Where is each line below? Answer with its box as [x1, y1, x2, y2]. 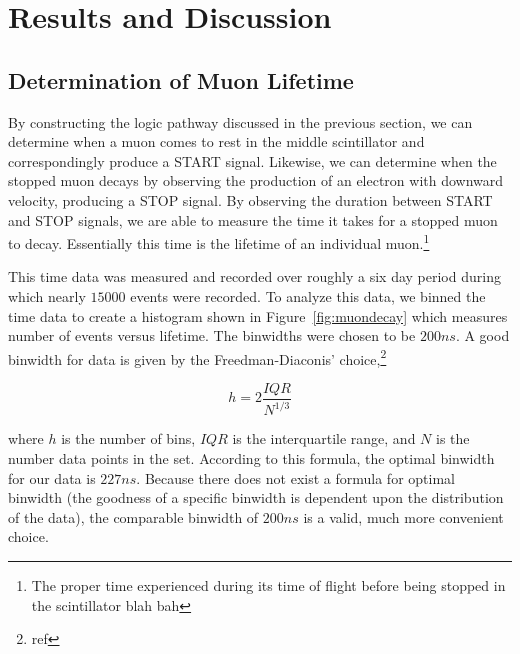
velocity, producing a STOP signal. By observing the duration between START [8, 189, 493, 210]
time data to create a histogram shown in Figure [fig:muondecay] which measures [8, 305, 508, 326]
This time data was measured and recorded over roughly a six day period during [8, 266, 501, 287]
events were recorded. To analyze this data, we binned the [130, 285, 486, 306]
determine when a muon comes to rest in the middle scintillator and [8, 131, 425, 152]
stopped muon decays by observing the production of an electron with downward [8, 170, 504, 191]
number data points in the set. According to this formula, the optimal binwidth [8, 448, 495, 469]
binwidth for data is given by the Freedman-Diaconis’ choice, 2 [8, 345, 387, 369]
